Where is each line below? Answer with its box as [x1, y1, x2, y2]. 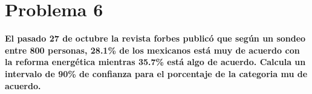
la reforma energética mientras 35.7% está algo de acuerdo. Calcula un [5, 55, 306, 68]
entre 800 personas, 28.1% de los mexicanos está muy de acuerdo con [5, 43, 300, 56]
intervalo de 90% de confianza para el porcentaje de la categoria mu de [5, 67, 308, 80]
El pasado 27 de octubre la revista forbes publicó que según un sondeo [5, 32, 306, 45]
